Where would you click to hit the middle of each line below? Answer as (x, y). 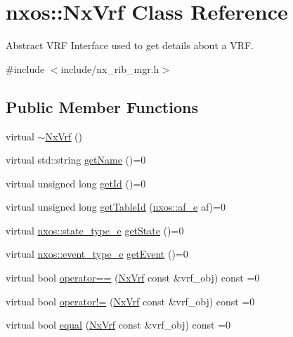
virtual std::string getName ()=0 (76, 160)
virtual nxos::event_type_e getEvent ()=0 (97, 254)
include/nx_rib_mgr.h (110, 68)
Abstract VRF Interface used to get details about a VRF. (130, 45)
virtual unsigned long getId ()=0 (76, 183)
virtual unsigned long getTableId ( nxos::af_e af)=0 (116, 207)
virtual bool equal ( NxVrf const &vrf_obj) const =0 (118, 325)
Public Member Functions (102, 106)
